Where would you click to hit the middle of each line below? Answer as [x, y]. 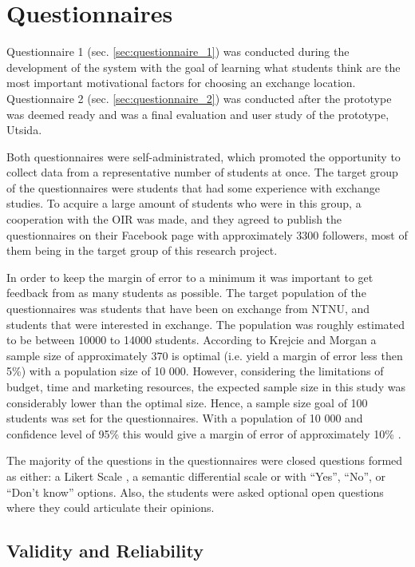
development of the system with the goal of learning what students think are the [204, 67]
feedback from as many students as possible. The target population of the [186, 293]
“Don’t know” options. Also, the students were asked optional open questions [195, 492]
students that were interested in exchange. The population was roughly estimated [206, 324]
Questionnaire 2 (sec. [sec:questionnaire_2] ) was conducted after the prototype [199, 98]
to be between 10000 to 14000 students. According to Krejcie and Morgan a [192, 340]
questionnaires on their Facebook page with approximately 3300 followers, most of [207, 234]
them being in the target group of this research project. [142, 250]
